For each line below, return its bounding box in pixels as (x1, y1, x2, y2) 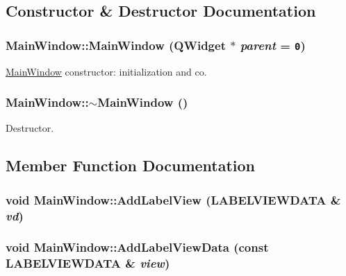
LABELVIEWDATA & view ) (6, 255, 170, 272)
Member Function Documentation (6, 155, 256, 176)
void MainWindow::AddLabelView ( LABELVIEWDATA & (6, 191, 341, 208)
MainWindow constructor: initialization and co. (6, 64, 207, 78)
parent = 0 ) (240, 36, 306, 53)
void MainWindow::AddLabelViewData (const (6, 239, 269, 256)
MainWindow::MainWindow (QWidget (6, 36, 226, 53)
